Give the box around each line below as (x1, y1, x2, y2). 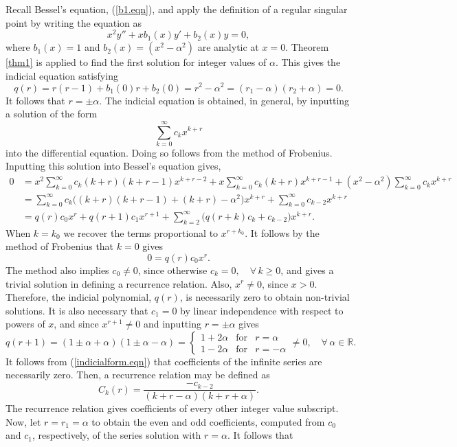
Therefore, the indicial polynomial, (5, 290, 152, 304)
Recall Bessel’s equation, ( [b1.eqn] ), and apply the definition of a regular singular (5, 2, 348, 16)
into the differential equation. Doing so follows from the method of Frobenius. (5, 145, 333, 159)
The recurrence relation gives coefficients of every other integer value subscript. (5, 401, 339, 415)
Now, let (5, 414, 41, 428)
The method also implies (5, 262, 109, 277)
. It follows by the (245, 225, 320, 240)
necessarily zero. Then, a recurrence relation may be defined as (5, 367, 270, 382)
